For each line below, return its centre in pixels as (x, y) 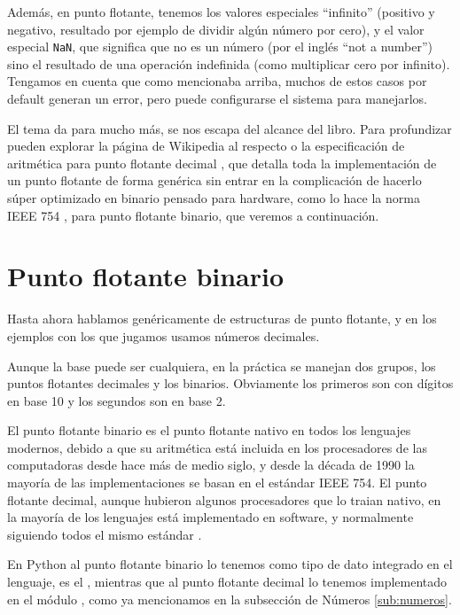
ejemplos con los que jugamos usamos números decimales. (164, 335)
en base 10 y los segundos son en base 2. (117, 400)
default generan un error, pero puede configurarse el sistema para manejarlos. (217, 99)
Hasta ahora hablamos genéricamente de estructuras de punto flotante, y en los (222, 319)
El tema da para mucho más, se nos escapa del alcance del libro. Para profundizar (230, 128)
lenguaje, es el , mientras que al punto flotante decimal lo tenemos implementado (227, 582)
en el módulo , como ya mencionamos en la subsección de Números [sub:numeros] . (230, 599)
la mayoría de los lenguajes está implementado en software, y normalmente (211, 517)
